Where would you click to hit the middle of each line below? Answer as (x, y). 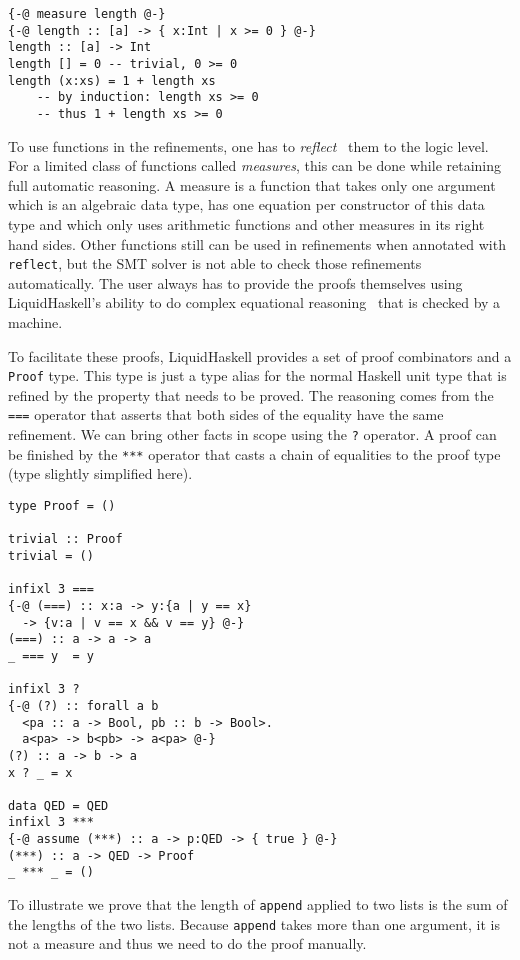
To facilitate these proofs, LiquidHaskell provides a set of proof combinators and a (260, 355)
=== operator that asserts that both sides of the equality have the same (226, 414)
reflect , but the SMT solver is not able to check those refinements (215, 263)
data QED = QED (58, 805)
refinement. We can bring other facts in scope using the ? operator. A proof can (252, 434)
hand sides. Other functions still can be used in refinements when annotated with (257, 243)
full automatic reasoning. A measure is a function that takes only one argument (252, 184)
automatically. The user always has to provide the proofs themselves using (235, 282)
